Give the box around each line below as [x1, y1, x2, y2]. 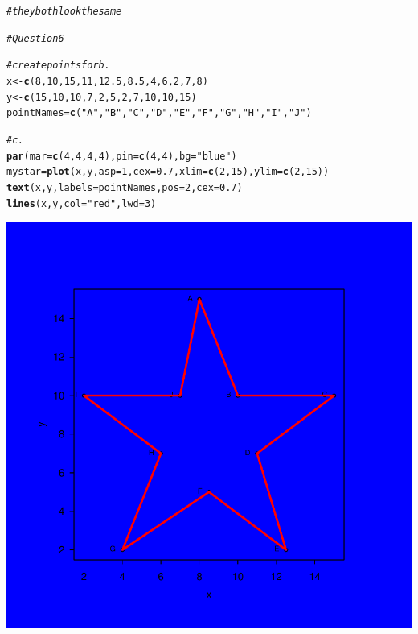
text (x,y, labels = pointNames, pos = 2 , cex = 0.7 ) [6, 181, 243, 193]
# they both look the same [6, 6, 122, 17]
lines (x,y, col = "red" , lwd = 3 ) [6, 197, 157, 209]
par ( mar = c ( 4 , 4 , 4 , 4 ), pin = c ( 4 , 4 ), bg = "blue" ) [6, 150, 237, 162]
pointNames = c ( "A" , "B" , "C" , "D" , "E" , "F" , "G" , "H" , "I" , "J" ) [6, 107, 312, 119]
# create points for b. [6, 60, 110, 72]
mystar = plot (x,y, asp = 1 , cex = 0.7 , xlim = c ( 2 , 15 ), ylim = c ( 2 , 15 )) [6, 166, 330, 178]
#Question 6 [6, 32, 64, 44]
